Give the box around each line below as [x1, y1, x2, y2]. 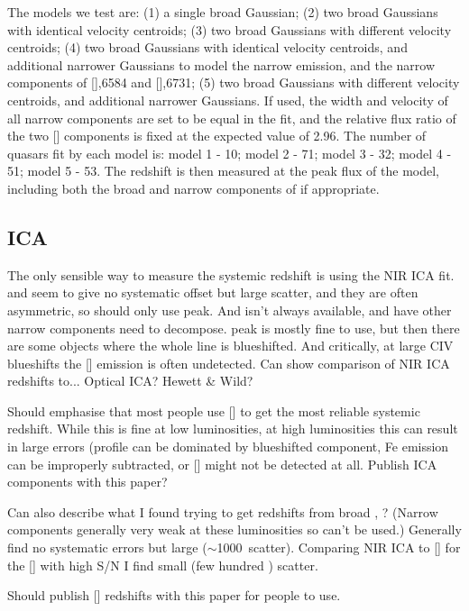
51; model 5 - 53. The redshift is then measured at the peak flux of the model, [7, 161, 440, 180]
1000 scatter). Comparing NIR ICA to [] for [216, 538, 461, 557]
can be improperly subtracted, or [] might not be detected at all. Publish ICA [7, 454, 437, 473]
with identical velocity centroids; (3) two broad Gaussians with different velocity [7, 20, 452, 39]
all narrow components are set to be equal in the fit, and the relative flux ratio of [7, 108, 456, 127]
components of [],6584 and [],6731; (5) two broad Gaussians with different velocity [7, 73, 460, 92]
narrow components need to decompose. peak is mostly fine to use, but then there [7, 318, 460, 337]
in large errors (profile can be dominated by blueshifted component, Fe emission [7, 437, 449, 456]
